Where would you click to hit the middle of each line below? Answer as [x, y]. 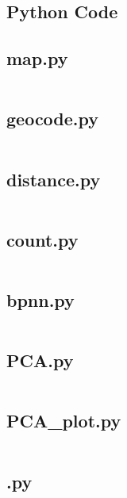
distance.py [54, 179]
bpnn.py [40, 299]
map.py [37, 58]
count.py [42, 239]
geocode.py [53, 119]
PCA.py [40, 360]
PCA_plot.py [64, 421]
